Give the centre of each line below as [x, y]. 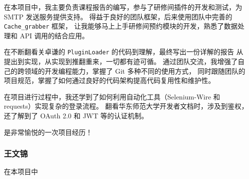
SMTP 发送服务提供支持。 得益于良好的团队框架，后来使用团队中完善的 [118, 16]
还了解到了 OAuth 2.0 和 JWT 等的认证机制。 [76, 116]
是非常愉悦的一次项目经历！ [48, 132]
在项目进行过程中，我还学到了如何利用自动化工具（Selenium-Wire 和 [112, 96]
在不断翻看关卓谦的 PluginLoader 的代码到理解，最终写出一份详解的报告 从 [124, 52]
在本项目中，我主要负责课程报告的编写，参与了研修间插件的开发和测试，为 [123, 7]
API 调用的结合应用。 [54, 35]
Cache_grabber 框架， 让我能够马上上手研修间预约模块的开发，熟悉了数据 [121, 26]
